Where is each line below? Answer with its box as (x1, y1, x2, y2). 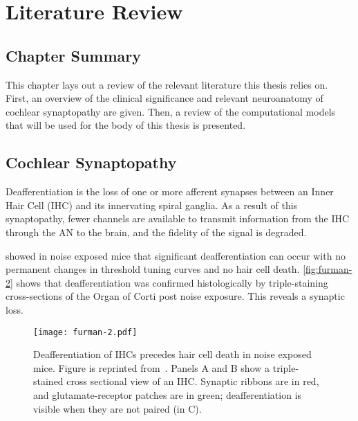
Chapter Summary (6, 44, 141, 66)
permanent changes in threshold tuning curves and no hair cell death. (6, 262, 300, 276)
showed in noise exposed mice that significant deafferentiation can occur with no (6, 248, 346, 262)
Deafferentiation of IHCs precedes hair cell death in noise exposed (33, 347, 312, 361)
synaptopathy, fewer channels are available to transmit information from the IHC (6, 211, 350, 226)
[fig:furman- (303, 262, 352, 276)
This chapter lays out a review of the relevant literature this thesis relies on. (6, 77, 328, 91)
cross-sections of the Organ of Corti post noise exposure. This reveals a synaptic (6, 289, 345, 303)
